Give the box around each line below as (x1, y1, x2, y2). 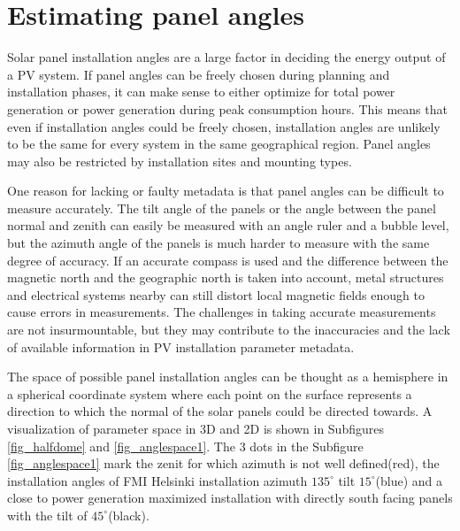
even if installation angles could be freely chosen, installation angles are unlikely (7, 117, 441, 135)
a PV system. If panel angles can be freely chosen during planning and (7, 65, 390, 83)
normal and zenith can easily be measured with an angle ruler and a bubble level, (7, 216, 449, 235)
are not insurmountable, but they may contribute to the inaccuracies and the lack (7, 320, 450, 339)
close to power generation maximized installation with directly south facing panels (7, 489, 453, 507)
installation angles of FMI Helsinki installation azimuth (7, 471, 308, 489)
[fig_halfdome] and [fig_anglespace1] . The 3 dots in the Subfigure (7, 436, 364, 455)
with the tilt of (7, 505, 88, 524)
